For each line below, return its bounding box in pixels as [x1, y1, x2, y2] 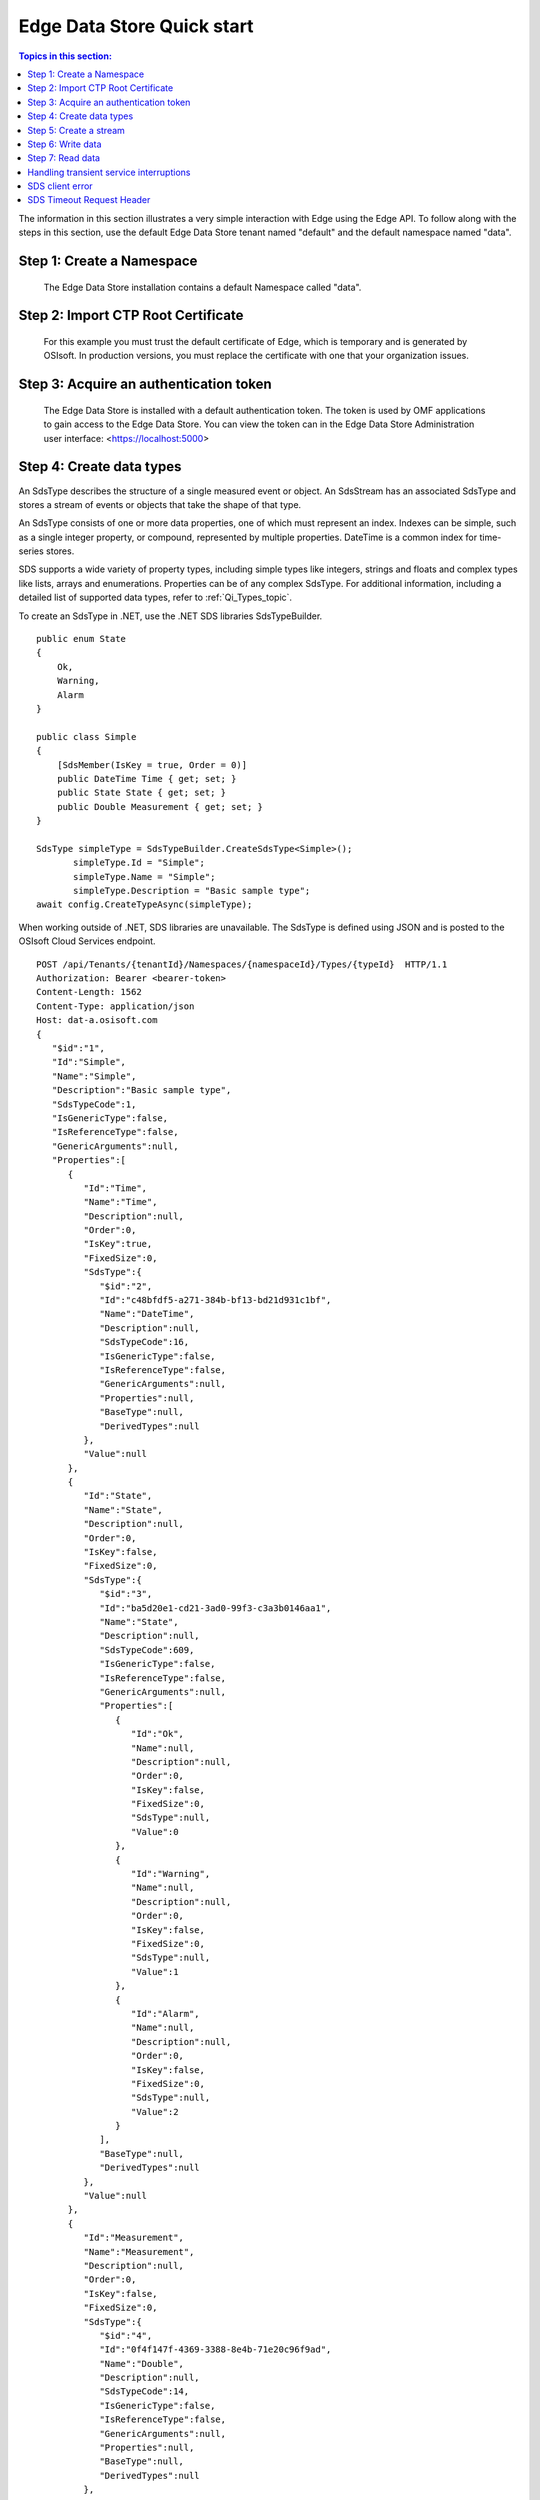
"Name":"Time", [83, 1196, 158, 1208]
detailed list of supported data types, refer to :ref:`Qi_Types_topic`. [18, 591, 293, 604]
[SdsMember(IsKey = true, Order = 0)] [56, 759, 248, 770]
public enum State [36, 633, 127, 645]
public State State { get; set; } [56, 787, 227, 799]
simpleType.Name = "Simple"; [73, 871, 216, 882]
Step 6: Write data [27, 138, 102, 150]
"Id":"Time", [83, 1182, 148, 1194]
